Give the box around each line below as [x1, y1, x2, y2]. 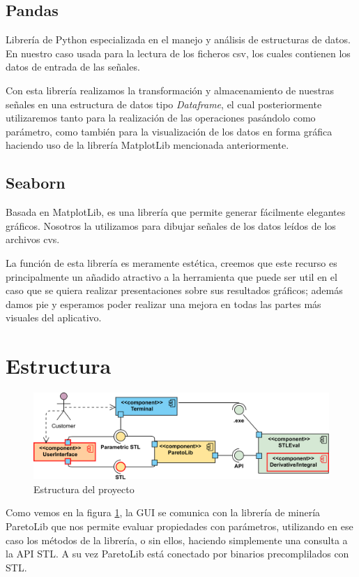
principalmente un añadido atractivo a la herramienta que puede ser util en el [6, 269, 337, 284]
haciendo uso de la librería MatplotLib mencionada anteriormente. [6, 138, 289, 152]
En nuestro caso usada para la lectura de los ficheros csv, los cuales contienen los [6, 45, 351, 60]
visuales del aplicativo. [6, 310, 102, 325]
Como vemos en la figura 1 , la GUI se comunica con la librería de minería [6, 505, 321, 520]
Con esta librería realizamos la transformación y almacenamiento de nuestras [6, 82, 335, 97]
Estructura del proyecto [33, 481, 135, 496]
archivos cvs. [6, 232, 60, 247]
